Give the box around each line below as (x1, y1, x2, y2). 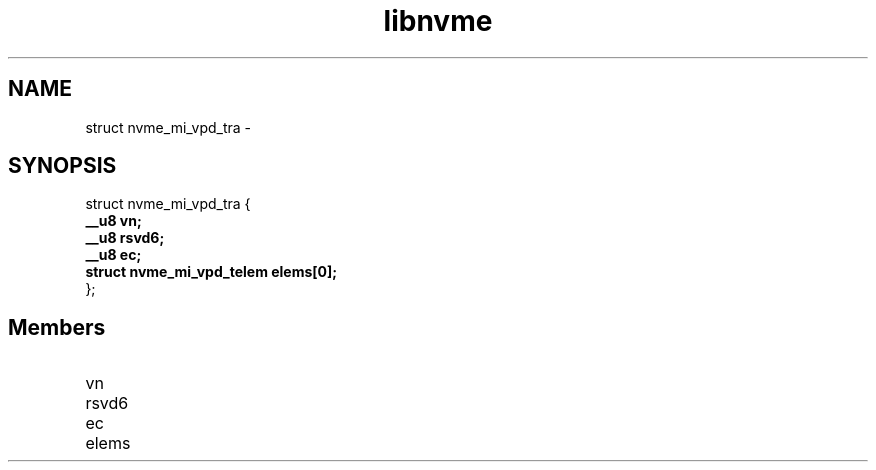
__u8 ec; (85, 246, 142, 264)
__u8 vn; (85, 212, 142, 230)
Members (8, 314, 106, 340)
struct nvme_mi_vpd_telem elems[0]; (85, 263, 338, 281)
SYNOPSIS (8, 153, 117, 179)
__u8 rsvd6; (85, 229, 165, 247)
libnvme (383, 4, 493, 38)
